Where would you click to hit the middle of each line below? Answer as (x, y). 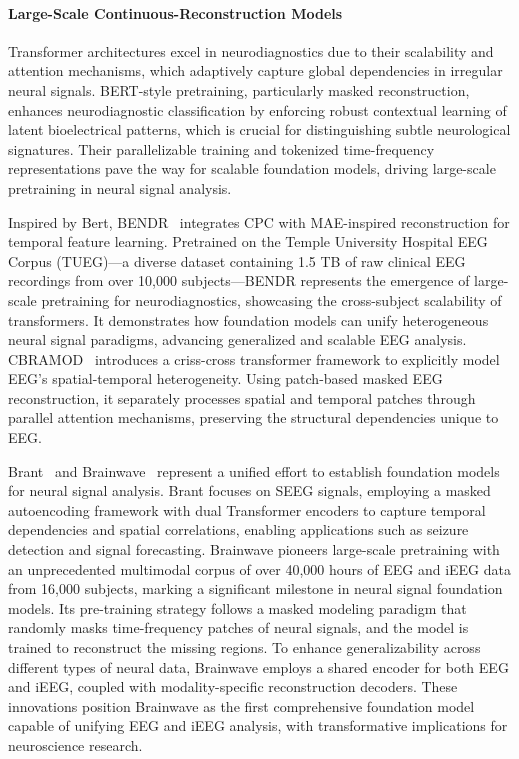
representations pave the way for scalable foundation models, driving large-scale (252, 168)
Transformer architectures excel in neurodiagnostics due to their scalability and (251, 50)
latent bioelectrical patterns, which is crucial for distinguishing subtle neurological (259, 129)
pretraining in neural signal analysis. (120, 187)
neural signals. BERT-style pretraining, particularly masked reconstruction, (239, 89)
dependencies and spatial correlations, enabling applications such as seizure (238, 529)
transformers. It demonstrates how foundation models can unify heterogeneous (248, 319)
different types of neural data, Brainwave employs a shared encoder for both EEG (258, 666)
